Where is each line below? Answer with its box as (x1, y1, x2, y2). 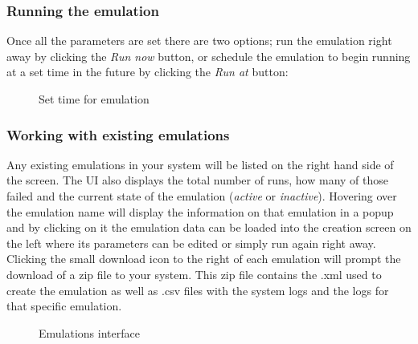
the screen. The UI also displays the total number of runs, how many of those (6, 172, 388, 188)
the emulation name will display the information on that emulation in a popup (6, 203, 394, 220)
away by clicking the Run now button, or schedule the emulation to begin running (6, 47, 411, 64)
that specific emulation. (6, 297, 122, 314)
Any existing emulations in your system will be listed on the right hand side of (6, 156, 394, 172)
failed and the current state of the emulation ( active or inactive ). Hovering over (6, 188, 397, 204)
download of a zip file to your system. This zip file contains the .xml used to (6, 265, 382, 282)
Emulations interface (39, 324, 140, 341)
